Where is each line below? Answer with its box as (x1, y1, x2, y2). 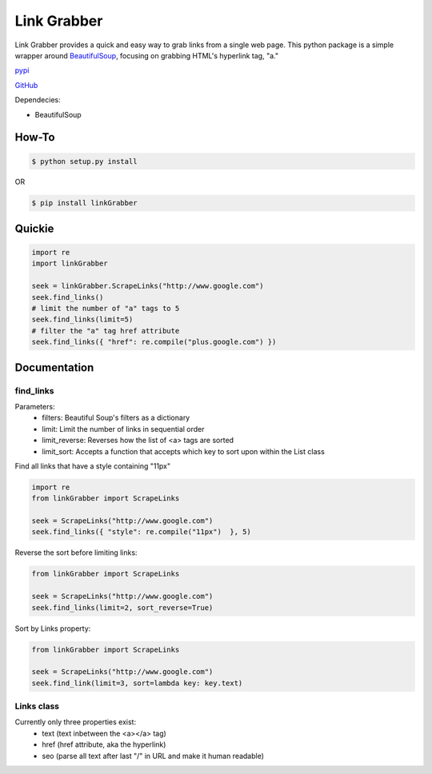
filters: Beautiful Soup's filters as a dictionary (42, 413, 190, 423)
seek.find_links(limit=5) (31, 315, 134, 324)
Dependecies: (14, 95, 61, 105)
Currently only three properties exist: (14, 717, 136, 727)
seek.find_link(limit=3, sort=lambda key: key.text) (31, 678, 243, 688)
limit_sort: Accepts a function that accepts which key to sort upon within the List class (42, 446, 326, 456)
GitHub (14, 80, 38, 90)
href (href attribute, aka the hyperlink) (42, 740, 166, 749)
